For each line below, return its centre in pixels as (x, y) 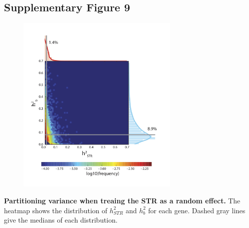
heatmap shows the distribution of (56, 210)
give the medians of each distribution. (61, 220)
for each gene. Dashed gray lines (197, 210)
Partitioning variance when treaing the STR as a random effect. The (122, 200)
